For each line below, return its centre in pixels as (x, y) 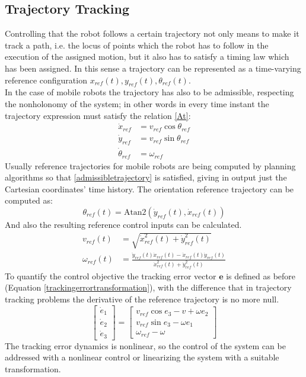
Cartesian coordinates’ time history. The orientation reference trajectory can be (149, 188)
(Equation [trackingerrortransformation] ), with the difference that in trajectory (148, 287)
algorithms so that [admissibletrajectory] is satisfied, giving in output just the (146, 177)
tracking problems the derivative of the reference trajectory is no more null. (142, 299)
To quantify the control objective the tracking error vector (111, 275)
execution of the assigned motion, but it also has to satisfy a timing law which (147, 57)
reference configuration (46, 80)
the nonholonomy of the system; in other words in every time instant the (137, 103)
